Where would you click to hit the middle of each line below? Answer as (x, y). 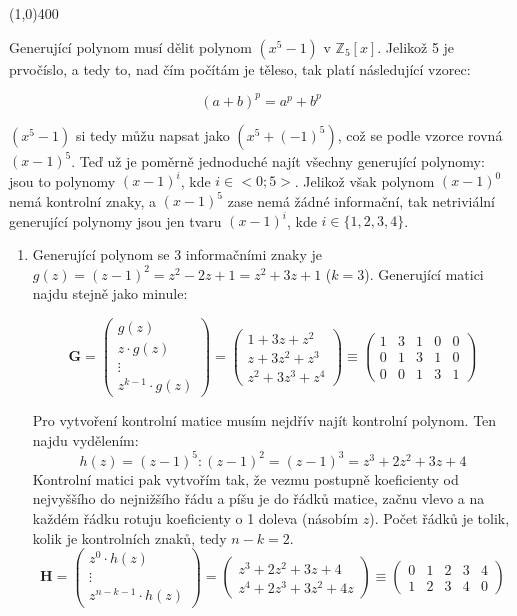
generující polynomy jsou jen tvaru (115, 220)
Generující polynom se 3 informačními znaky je (177, 254)
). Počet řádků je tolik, (439, 518)
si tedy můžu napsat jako (152, 134)
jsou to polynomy (62, 180)
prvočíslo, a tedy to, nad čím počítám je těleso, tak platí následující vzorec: (240, 68)
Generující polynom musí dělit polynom (130, 46)
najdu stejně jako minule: (110, 293)
